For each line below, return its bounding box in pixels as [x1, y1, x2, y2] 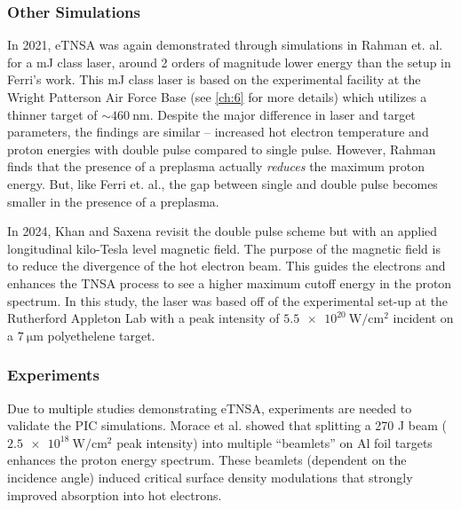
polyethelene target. [47, 326, 155, 344]
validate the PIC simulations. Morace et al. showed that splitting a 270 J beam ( [7, 416, 447, 435]
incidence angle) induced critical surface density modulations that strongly [7, 467, 413, 486]
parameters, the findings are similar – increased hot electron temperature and [7, 122, 429, 141]
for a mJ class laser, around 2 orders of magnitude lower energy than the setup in [7, 52, 451, 71]
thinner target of [7, 105, 98, 123]
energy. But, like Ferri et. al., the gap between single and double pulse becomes [7, 174, 438, 192]
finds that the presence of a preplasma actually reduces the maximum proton [7, 157, 425, 176]
